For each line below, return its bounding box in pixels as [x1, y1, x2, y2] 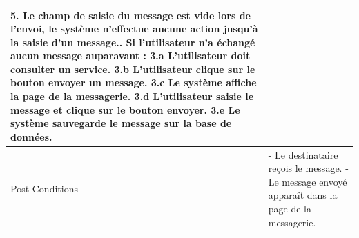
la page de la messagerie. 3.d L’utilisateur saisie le [10, 89, 254, 103]
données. [10, 129, 52, 143]
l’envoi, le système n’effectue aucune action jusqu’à [10, 21, 258, 36]
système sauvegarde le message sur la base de [10, 116, 232, 130]
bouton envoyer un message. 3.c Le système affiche [10, 75, 257, 90]
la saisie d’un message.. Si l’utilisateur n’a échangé [10, 34, 255, 49]
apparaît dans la [268, 188, 338, 202]
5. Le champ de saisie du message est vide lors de [10, 8, 251, 22]
